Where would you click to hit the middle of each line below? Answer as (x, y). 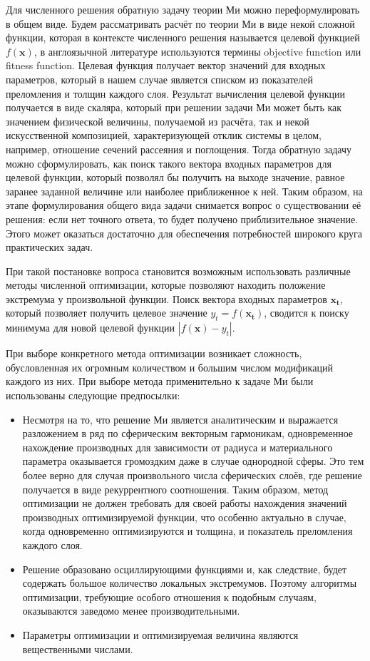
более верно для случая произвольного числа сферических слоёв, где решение (192, 475)
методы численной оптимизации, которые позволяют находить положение (166, 285)
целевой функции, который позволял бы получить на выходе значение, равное (175, 177)
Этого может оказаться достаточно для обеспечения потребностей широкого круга (184, 233)
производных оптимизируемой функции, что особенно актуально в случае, (184, 517)
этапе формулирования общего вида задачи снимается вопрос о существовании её (184, 205)
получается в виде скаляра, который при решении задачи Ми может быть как (174, 107)
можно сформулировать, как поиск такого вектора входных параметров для (169, 163)
